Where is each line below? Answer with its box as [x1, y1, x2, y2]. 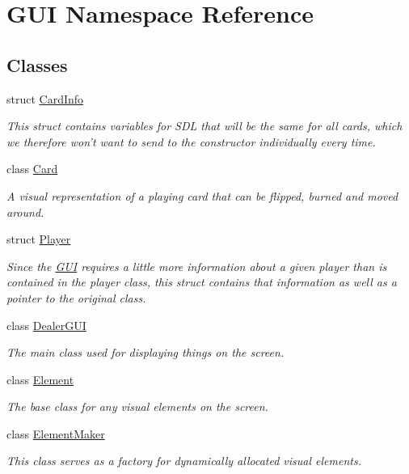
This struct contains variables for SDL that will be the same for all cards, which [6, 117, 403, 134]
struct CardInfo [6, 90, 84, 107]
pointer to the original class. [6, 289, 146, 306]
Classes [6, 52, 68, 77]
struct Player [6, 231, 71, 248]
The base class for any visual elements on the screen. [6, 398, 268, 415]
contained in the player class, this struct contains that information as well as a [6, 273, 397, 290]
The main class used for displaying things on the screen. [6, 344, 285, 361]
